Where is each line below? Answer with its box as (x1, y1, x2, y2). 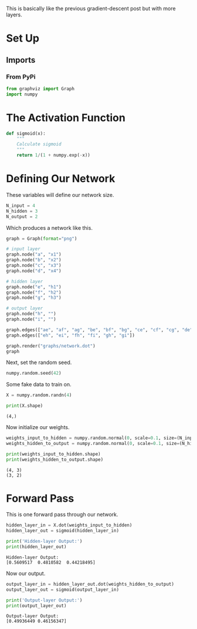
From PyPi (6, 73, 36, 81)
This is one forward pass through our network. (6, 511, 118, 518)
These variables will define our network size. (6, 191, 114, 198)
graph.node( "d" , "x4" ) (6, 268, 62, 274)
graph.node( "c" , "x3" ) (6, 263, 62, 268)
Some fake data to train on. (6, 381, 72, 388)
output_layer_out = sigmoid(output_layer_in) (6, 586, 119, 593)
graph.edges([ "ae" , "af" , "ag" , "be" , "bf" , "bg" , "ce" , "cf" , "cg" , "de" (6, 327, 193, 333)
